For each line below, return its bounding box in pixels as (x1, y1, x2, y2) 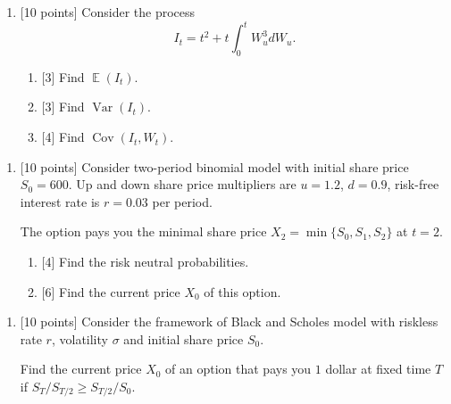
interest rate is (20, 192, 100, 210)
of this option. (204, 282, 281, 301)
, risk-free (387, 175, 439, 194)
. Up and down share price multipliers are (68, 175, 296, 194)
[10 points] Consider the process (20, 3, 196, 21)
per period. (152, 192, 213, 210)
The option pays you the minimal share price (20, 222, 267, 241)
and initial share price (123, 329, 244, 348)
